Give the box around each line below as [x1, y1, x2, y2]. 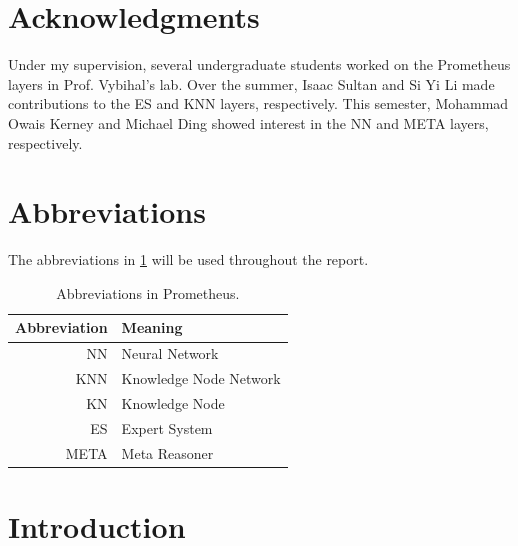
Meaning [121, 317, 183, 338]
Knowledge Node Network [121, 368, 281, 389]
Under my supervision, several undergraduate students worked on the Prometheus [8, 54, 511, 75]
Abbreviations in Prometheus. [56, 282, 240, 303]
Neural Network [121, 343, 219, 364]
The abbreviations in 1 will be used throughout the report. [8, 249, 369, 270]
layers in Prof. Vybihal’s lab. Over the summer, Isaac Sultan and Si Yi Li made [8, 73, 495, 94]
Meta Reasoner [121, 442, 214, 463]
